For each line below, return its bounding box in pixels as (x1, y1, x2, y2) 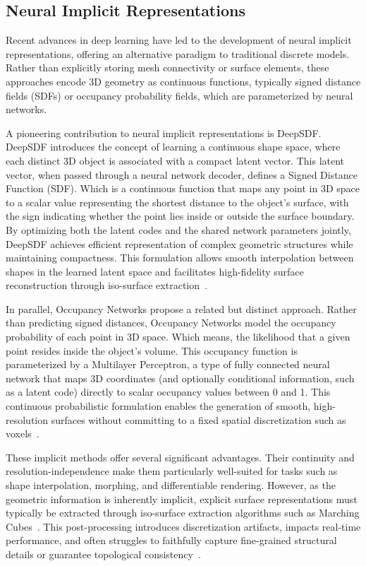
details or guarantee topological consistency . (6, 546, 201, 561)
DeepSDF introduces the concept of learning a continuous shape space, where (6, 139, 341, 154)
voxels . (6, 426, 39, 441)
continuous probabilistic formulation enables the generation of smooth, (6, 399, 311, 413)
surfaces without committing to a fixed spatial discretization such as (51, 412, 346, 427)
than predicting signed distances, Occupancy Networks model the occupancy (6, 315, 336, 330)
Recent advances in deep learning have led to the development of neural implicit (6, 33, 352, 47)
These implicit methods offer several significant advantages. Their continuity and (6, 449, 355, 464)
